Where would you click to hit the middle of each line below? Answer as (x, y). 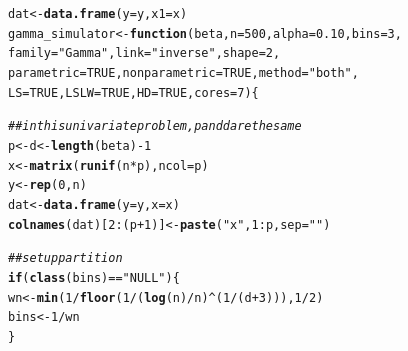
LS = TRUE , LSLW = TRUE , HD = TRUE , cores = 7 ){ (133, 92)
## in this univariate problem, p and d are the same (155, 126)
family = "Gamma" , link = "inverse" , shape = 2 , (144, 53)
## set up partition (65, 258)
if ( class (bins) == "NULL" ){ (94, 277)
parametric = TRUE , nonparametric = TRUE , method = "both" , (183, 72)
